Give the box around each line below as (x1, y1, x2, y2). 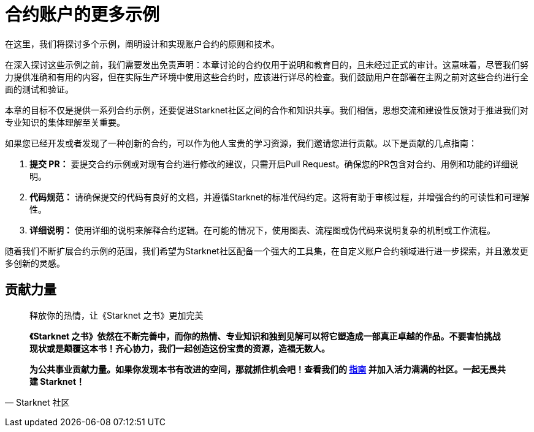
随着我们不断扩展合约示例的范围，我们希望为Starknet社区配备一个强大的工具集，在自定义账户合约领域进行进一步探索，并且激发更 (5, 245, 528, 256)
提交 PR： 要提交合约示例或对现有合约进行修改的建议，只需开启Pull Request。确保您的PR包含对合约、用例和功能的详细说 (29, 158, 519, 169)
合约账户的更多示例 (5, 4, 160, 25)
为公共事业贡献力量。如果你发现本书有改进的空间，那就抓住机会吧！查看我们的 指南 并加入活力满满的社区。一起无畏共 (29, 363, 506, 374)
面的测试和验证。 (5, 83, 74, 94)
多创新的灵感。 (5, 257, 65, 268)
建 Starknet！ (29, 376, 85, 387)
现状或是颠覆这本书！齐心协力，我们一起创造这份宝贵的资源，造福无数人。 (29, 343, 330, 354)
